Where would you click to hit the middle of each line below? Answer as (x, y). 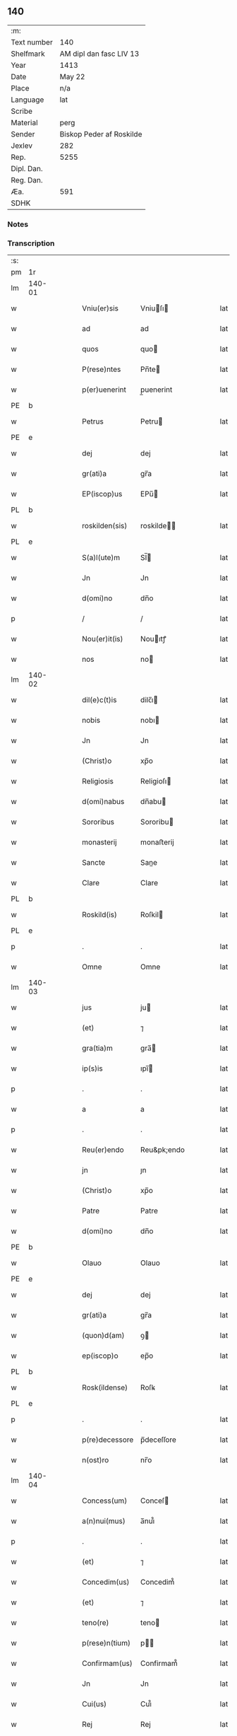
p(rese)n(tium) (107, 1643)
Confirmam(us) (107, 1663)
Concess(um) (105, 1501)
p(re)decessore (108, 1440)
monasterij (100, 842)
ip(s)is (93, 1068)
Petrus (93, 421)
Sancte (94, 863)
